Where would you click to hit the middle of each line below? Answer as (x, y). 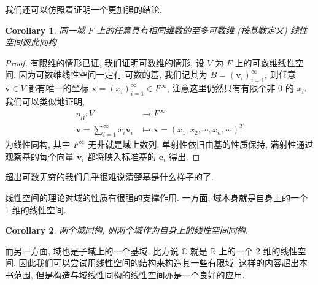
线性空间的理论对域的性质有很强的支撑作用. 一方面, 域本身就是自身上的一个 (157, 197)
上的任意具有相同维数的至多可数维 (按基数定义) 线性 (202, 30)
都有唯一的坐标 (59, 88)
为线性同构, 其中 (38, 144)
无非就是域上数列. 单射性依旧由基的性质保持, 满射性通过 (201, 144)
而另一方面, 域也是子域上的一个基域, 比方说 (92, 250)
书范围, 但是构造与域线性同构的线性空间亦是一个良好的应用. (125, 274)
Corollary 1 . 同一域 (45, 30)
